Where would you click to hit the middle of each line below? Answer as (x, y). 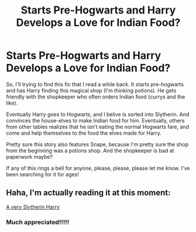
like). (12, 103)
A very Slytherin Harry (33, 207)
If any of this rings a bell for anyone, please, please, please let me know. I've (98, 168)
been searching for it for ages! (42, 174)
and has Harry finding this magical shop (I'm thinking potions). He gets (91, 90)
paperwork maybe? (30, 156)
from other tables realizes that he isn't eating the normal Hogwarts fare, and (97, 127)
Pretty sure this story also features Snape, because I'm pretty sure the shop (97, 144)
